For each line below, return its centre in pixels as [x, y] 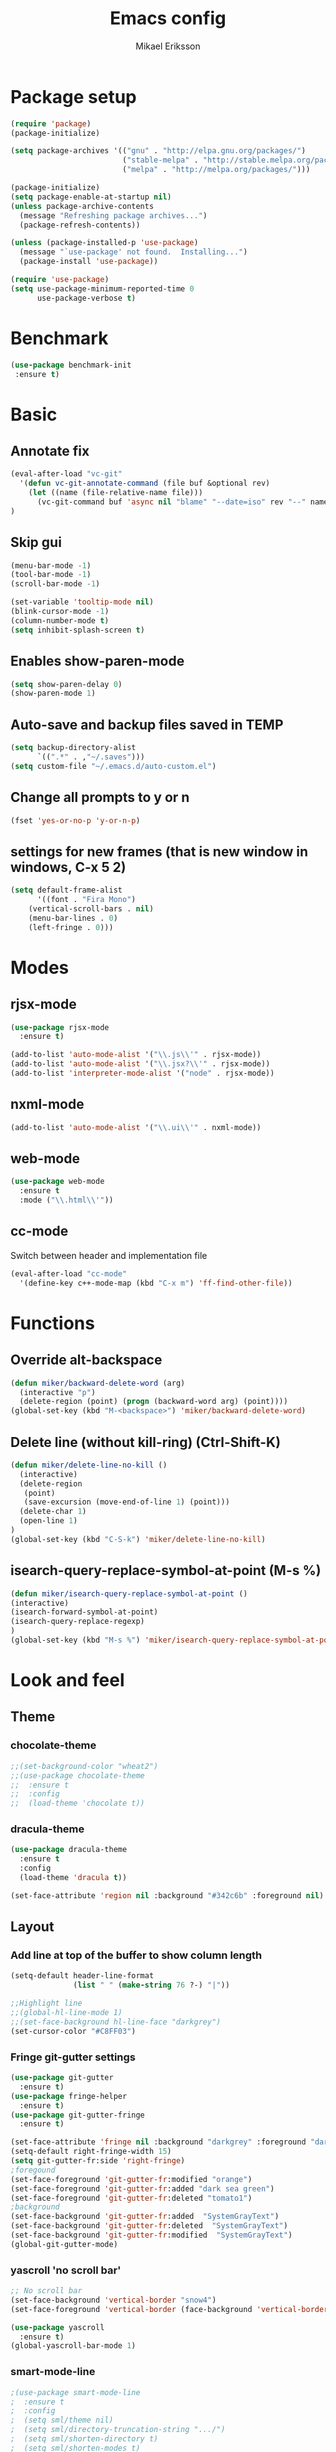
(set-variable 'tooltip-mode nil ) [82, 602]
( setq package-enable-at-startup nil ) [91, 197]
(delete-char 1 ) [53, 1512]
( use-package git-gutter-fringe [77, 2115]
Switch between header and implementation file [109, 1255]
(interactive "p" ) [58, 1392]
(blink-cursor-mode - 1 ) [60, 612]
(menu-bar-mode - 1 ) [51, 565]
